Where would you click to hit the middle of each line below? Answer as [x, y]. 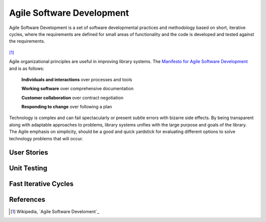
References [27, 200]
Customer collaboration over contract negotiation [72, 97]
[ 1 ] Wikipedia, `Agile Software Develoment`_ [55, 211]
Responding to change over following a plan [67, 107]
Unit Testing [28, 168]
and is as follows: [27, 68]
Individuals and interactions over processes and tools [77, 79]
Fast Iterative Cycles [41, 184]
